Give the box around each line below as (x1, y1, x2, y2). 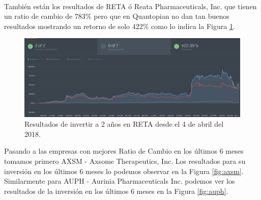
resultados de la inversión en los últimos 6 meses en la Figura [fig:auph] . (4, 185, 228, 196)
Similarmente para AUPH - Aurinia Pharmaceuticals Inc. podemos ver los (4, 176, 235, 186)
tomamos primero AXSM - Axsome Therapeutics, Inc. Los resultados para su (4, 155, 246, 166)
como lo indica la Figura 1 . (151, 20, 235, 31)
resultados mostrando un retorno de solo (4, 20, 130, 31)
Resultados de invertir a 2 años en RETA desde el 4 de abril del (24, 119, 224, 129)
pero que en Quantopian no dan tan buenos (94, 11, 229, 21)
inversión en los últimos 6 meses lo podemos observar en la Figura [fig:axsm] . (4, 165, 244, 176)
